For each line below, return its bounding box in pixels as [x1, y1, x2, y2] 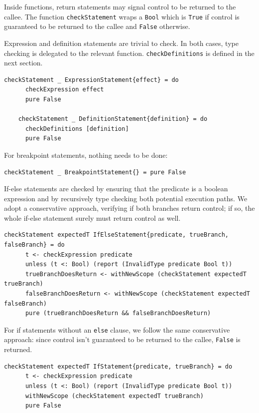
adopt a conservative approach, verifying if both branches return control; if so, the [4, 203, 255, 213]
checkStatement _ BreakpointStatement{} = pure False [4, 168, 186, 176]
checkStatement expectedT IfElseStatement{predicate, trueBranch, [4, 231, 229, 239]
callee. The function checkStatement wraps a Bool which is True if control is [4, 11, 240, 21]
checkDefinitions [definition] [25, 125, 129, 132]
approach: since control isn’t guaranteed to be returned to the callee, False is [4, 334, 241, 345]
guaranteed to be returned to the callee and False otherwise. [4, 21, 190, 31]
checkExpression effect [25, 86, 104, 93]
